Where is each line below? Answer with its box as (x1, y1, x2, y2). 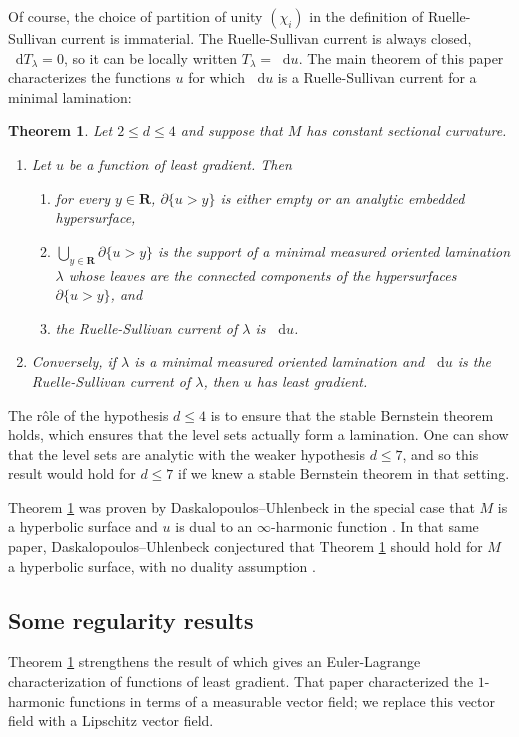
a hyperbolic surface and (8, 516, 158, 537)
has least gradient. (256, 370, 368, 391)
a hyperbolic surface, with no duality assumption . (8, 555, 316, 576)
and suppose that (180, 120, 283, 141)
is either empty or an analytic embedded (220, 187, 465, 208)
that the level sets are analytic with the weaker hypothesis (8, 443, 365, 464)
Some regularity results (8, 604, 254, 635)
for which (188, 67, 245, 88)
